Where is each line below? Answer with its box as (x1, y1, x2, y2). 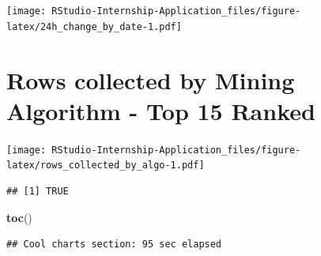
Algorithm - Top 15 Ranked (6, 94, 315, 126)
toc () (6, 209, 32, 225)
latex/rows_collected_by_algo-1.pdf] (6, 160, 205, 171)
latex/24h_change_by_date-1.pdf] (6, 21, 182, 32)
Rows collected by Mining (6, 63, 295, 96)
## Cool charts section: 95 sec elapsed (6, 239, 222, 250)
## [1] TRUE (6, 185, 69, 197)
